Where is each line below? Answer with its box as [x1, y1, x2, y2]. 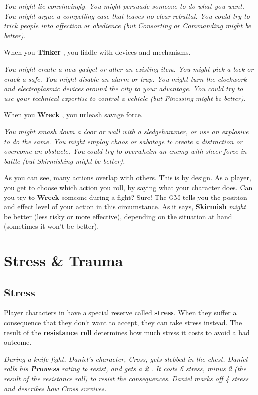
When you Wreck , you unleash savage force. [4, 109, 143, 120]
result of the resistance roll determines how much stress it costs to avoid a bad [4, 327, 250, 337]
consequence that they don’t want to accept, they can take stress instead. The [4, 317, 242, 328]
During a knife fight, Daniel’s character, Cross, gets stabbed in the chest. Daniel [4, 353, 248, 364]
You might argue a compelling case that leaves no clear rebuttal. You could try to [4, 10, 250, 21]
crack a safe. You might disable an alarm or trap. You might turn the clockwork [4, 73, 247, 84]
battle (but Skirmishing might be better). [4, 155, 125, 166]
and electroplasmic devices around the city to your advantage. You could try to [4, 83, 243, 94]
